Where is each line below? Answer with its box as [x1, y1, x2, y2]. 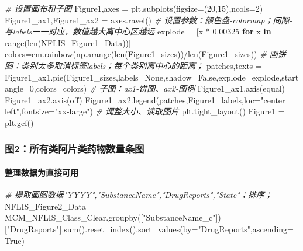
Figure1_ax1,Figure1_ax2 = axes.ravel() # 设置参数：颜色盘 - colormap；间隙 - [5, 13, 292, 26]
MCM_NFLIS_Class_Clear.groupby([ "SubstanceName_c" [5, 211, 216, 224]
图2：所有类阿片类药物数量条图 [5, 141, 144, 156]
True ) [5, 234, 25, 246]
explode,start [252, 71, 299, 83]
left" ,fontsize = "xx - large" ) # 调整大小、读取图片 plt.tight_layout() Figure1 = [5, 105, 285, 117]
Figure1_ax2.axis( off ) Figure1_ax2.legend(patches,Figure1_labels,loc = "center [5, 93, 285, 106]
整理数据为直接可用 [5, 166, 78, 178]
